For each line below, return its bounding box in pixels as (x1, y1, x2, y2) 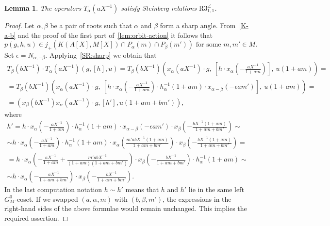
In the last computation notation (4, 184, 102, 194)
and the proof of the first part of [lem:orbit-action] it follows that (18, 30, 213, 40)
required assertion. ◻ (4, 213, 68, 223)
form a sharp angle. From (160, 20, 236, 30)
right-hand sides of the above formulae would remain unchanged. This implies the (4, 203, 247, 213)
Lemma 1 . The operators (4, 3, 82, 13)
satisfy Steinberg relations (121, 3, 197, 13)
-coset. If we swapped (15, 194, 78, 204)
